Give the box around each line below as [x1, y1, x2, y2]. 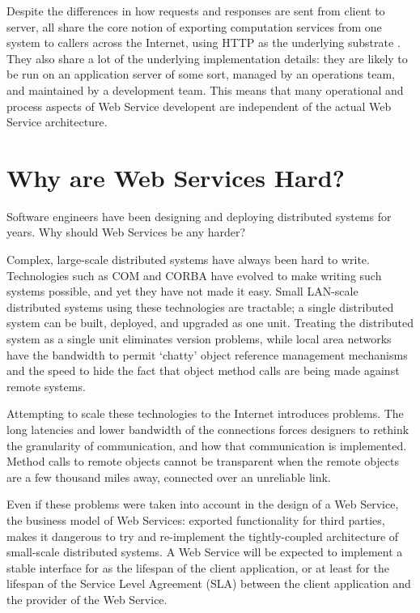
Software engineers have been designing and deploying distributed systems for [6, 207, 392, 224]
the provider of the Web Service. [6, 590, 168, 607]
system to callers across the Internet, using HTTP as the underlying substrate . [6, 34, 401, 51]
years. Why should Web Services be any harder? [6, 223, 246, 241]
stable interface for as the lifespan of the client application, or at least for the [6, 559, 389, 576]
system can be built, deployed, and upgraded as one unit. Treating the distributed [6, 314, 414, 331]
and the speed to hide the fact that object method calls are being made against [6, 362, 400, 379]
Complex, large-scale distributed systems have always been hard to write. [6, 251, 370, 268]
